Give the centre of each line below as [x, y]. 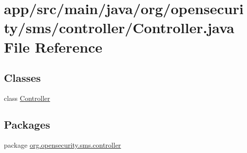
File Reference [53, 47]
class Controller [27, 98]
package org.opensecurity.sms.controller [63, 144]
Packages [27, 124]
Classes [22, 78]
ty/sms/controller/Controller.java [119, 28]
